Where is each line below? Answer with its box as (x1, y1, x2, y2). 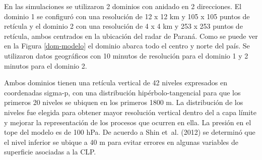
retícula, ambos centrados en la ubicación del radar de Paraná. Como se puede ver (4, 30, 258, 41)
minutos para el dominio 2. (4, 60, 87, 71)
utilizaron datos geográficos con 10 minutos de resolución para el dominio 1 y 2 (4, 50, 248, 61)
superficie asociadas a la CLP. (4, 146, 96, 157)
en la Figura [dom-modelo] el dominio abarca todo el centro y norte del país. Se (4, 40, 250, 51)
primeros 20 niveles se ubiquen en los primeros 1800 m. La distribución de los (4, 97, 243, 108)
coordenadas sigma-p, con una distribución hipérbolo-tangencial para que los (4, 87, 241, 97)
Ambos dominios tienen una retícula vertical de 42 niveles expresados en (4, 77, 228, 88)
